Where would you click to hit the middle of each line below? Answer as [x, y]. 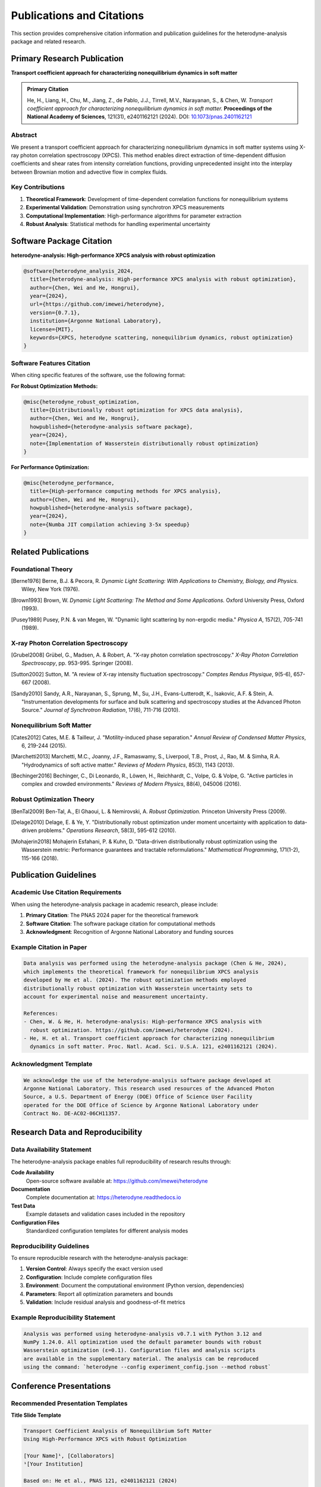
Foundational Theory [42, 569]
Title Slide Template [36, 1415]
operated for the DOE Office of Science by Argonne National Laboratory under [141, 1105]
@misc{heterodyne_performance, [69, 483]
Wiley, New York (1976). [51, 589]
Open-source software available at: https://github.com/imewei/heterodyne [117, 1181]
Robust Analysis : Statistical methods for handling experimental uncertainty [118, 224]
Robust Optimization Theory [53, 799]
